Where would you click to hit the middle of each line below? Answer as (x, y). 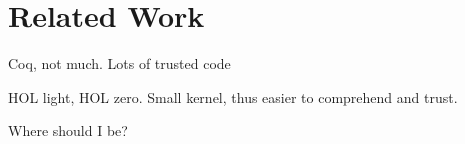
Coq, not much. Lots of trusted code (119, 63)
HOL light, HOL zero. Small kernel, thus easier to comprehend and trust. (233, 96)
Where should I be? (68, 130)
